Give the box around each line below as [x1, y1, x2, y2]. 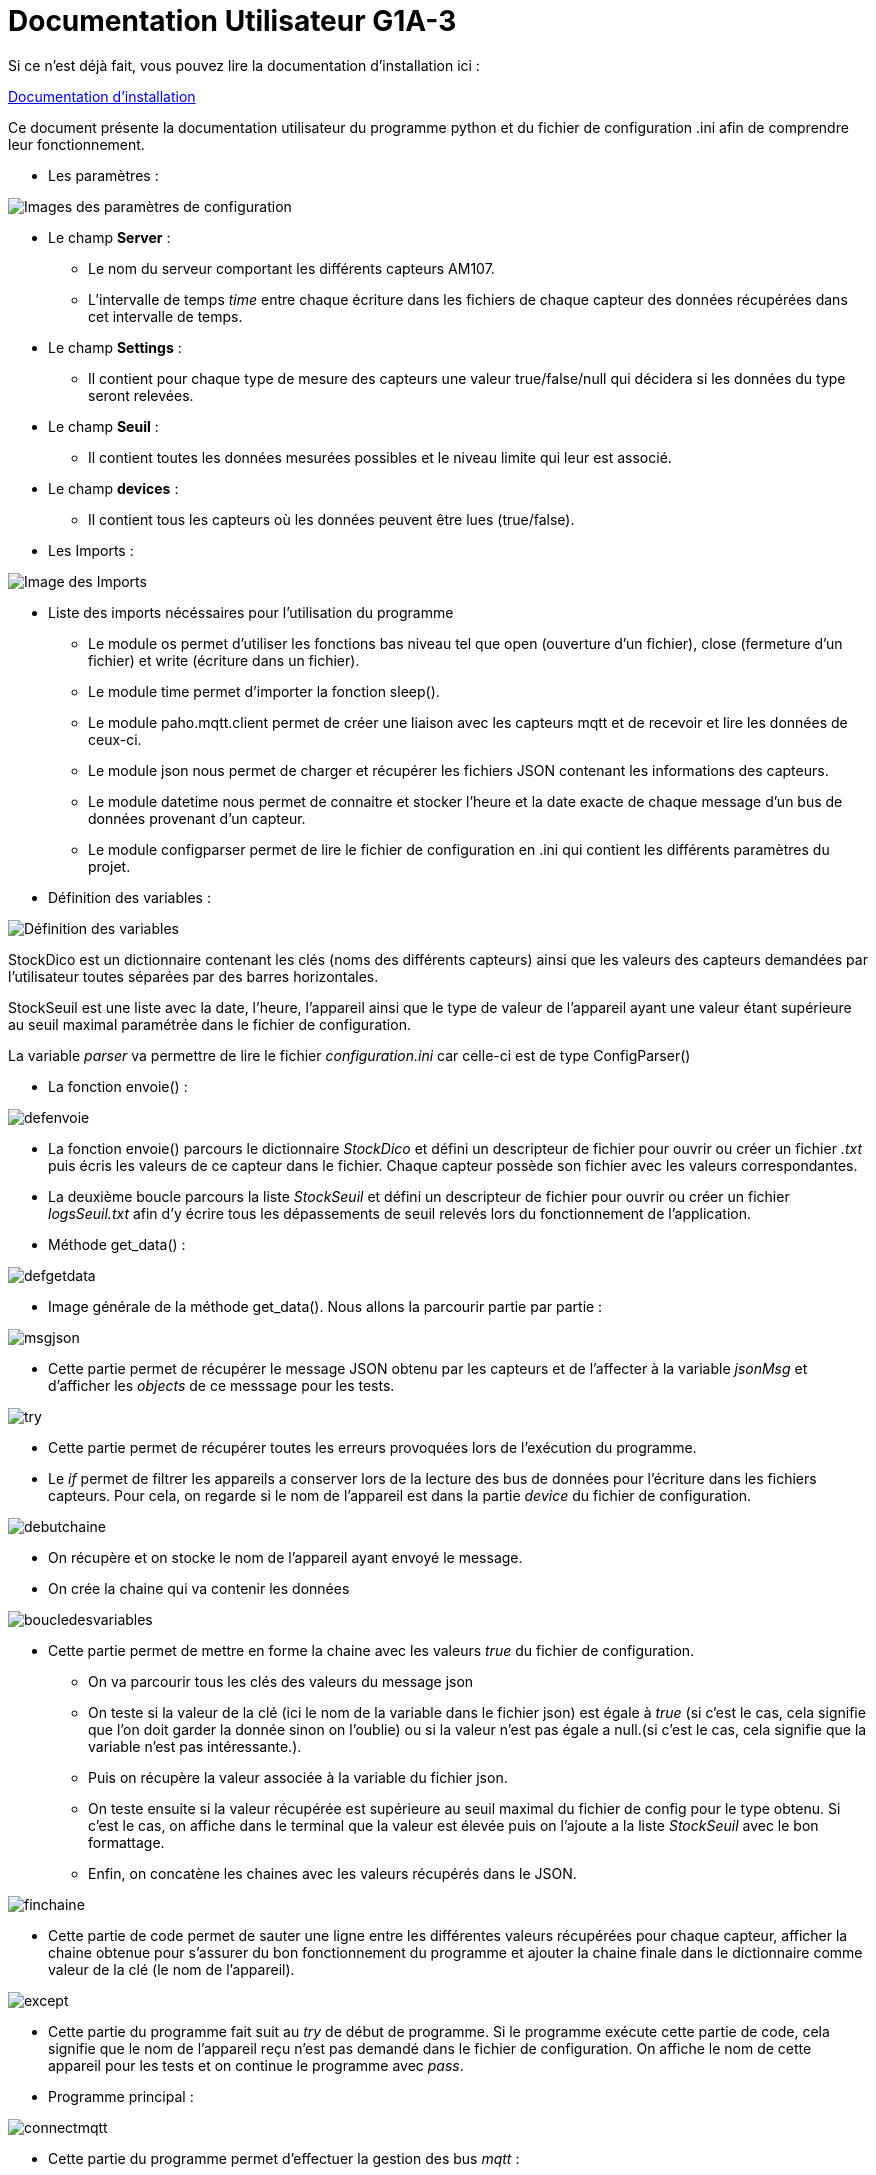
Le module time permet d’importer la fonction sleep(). [88, 682, 440, 700]
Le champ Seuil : [48, 417, 159, 435]
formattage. [88, 1833, 165, 1851]
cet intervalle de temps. [88, 307, 243, 325]
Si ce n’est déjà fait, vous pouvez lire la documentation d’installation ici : [8, 56, 480, 74]
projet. [88, 857, 131, 875]
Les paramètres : [48, 166, 159, 184]
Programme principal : [48, 2087, 194, 2105]
